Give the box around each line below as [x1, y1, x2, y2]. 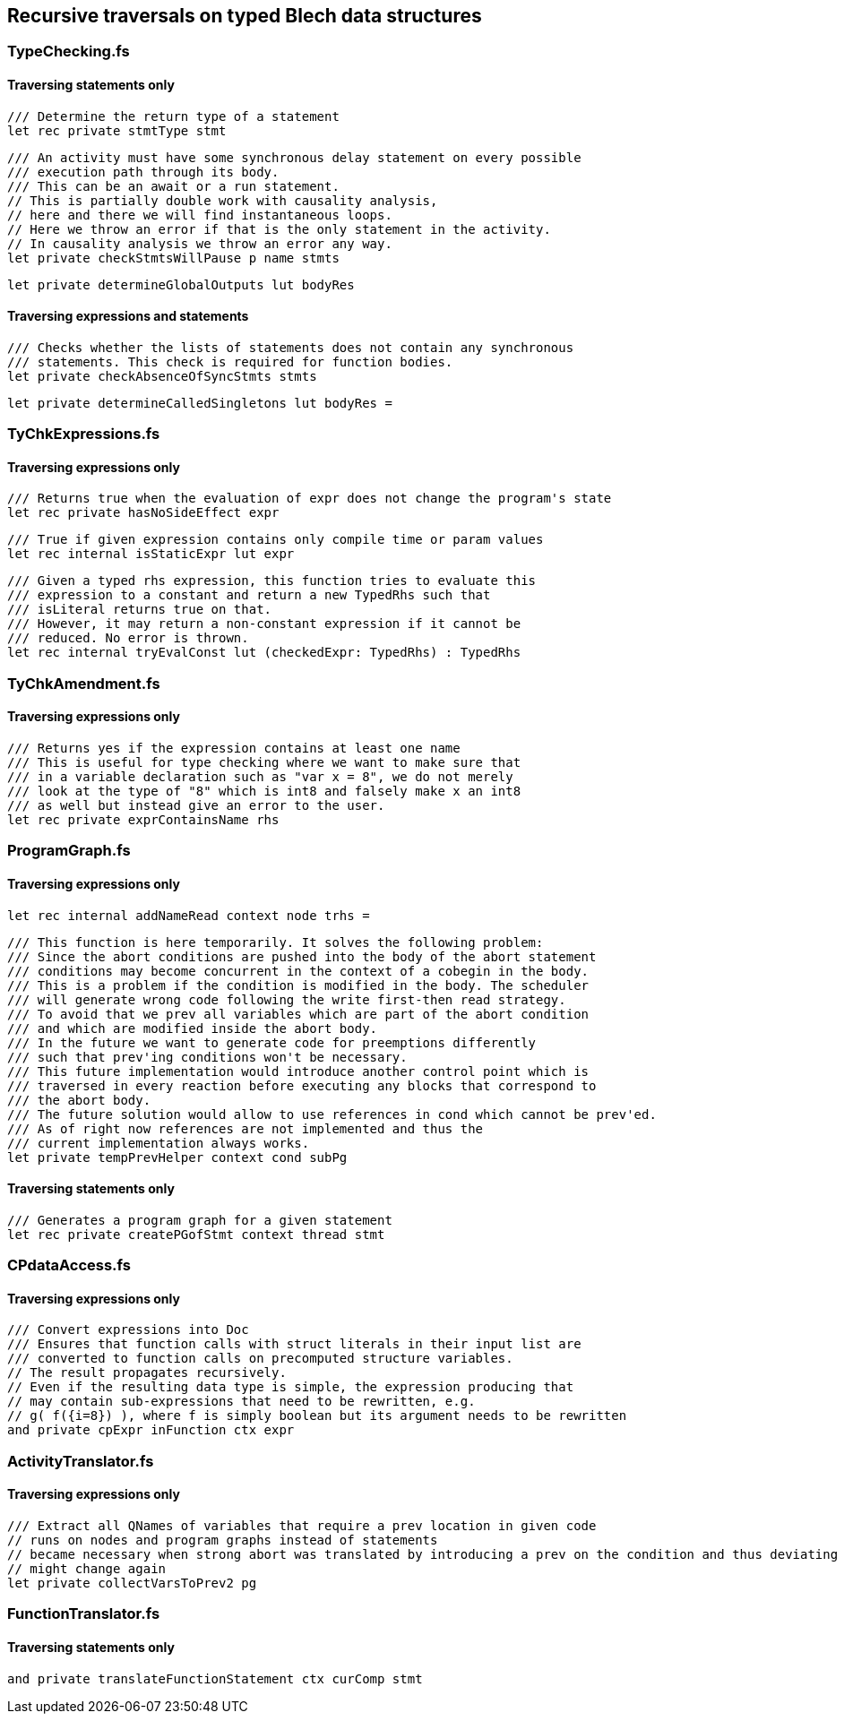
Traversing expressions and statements [7, 308, 249, 324]
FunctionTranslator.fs [7, 1605, 160, 1623]
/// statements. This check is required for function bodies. [7, 354, 453, 369]
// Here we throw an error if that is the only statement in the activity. [7, 221, 551, 237]
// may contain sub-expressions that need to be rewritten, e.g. [7, 1394, 476, 1409]
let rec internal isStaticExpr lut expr [7, 546, 295, 562]
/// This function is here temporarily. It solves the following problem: [7, 934, 544, 950]
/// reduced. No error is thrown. [7, 631, 249, 646]
